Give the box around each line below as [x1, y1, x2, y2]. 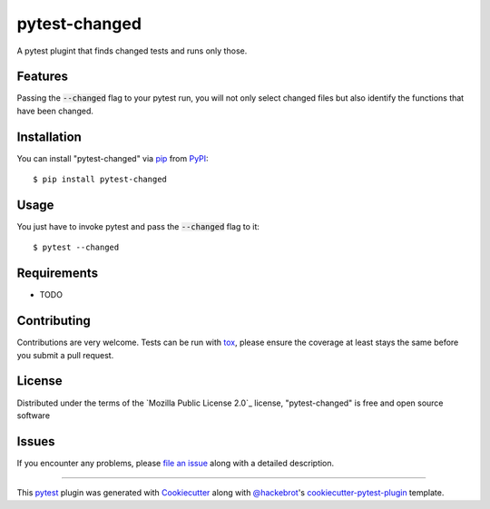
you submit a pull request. [16, 349, 114, 360]
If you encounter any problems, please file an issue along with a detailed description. [16, 457, 335, 468]
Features [16, 69, 68, 84]
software [16, 409, 50, 421]
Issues [16, 434, 55, 449]
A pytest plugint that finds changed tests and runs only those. [16, 45, 248, 56]
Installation [16, 129, 82, 144]
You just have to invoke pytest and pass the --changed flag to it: [16, 221, 260, 232]
